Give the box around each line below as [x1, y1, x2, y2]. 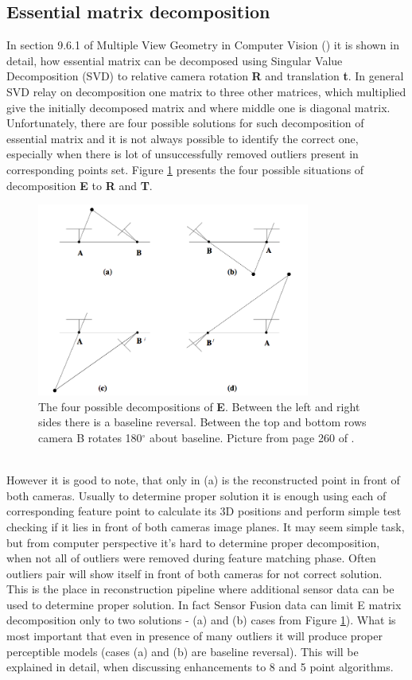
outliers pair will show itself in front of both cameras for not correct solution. [6, 565, 383, 581]
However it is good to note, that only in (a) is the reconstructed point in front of [6, 472, 400, 488]
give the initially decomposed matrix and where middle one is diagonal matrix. [6, 99, 391, 115]
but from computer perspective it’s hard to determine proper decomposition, [6, 534, 380, 550]
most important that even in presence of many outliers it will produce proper [6, 628, 383, 644]
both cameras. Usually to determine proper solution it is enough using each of [6, 487, 387, 503]
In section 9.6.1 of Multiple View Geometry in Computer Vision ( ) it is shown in [6, 37, 399, 53]
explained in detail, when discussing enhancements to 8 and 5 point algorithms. [6, 659, 394, 675]
